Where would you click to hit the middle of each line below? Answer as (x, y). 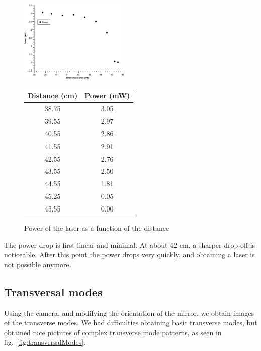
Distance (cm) (53, 95)
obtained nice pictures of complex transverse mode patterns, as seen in (113, 332)
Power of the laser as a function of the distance (97, 228)
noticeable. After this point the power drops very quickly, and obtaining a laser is (129, 255)
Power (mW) (107, 95)
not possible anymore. (38, 264)
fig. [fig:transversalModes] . (45, 342)
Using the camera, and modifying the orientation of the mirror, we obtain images (129, 312)
